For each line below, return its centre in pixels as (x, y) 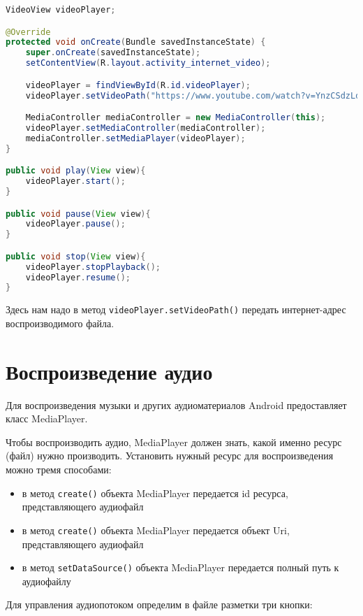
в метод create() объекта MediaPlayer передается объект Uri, (156, 530)
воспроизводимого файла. (60, 323)
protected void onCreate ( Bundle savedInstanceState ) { (136, 42)
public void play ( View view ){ (76, 171)
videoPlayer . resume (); (78, 277)
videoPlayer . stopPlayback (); (93, 267)
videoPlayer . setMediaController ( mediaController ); (146, 128)
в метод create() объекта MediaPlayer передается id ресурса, (155, 493)
